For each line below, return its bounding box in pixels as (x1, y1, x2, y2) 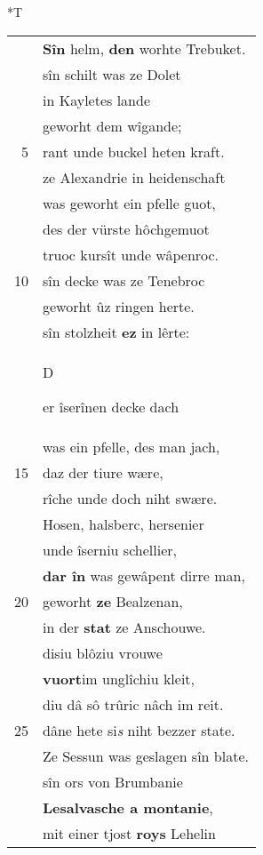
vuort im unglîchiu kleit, (43, 667, 195, 689)
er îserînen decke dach (43, 396, 179, 417)
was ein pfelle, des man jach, (43, 435, 220, 457)
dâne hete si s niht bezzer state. (43, 719, 235, 740)
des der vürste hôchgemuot (43, 218, 210, 239)
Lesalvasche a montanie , (43, 796, 213, 818)
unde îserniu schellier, (43, 539, 177, 560)
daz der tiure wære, (43, 461, 163, 483)
